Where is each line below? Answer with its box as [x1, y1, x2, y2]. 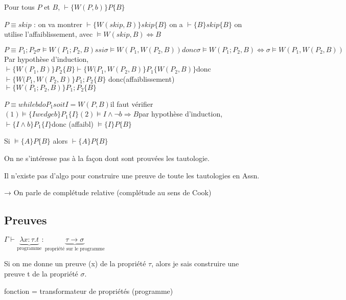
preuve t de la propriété [4, 268, 78, 279]
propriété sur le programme [44, 246, 105, 251]
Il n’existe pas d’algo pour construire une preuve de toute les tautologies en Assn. [4, 170, 260, 180]
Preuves [4, 212, 47, 228]
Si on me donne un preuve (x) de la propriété [4, 258, 146, 269]
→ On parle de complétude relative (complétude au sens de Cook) [4, 187, 212, 198]
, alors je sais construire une [151, 258, 239, 269]
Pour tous [4, 2, 35, 12]
